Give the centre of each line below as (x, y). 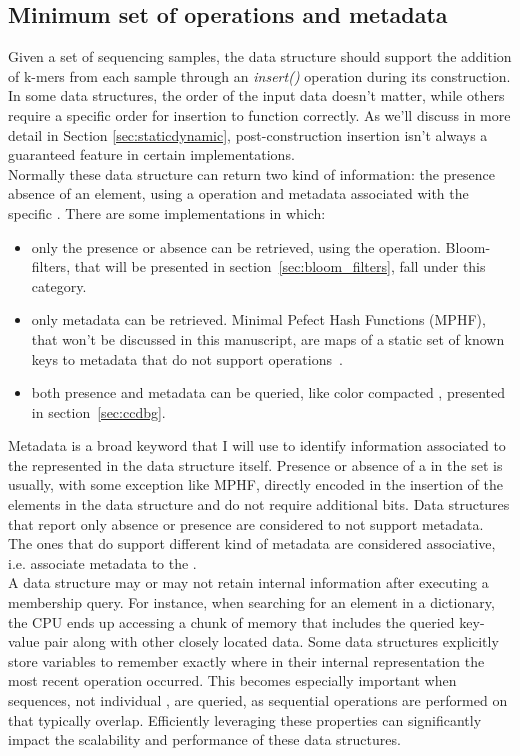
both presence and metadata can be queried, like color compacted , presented (268, 392)
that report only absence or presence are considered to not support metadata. (246, 523)
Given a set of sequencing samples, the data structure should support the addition (260, 56)
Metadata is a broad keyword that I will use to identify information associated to (257, 445)
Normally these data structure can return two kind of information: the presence (252, 173)
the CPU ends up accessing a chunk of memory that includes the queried (231, 621)
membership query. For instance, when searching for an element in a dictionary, (251, 602)
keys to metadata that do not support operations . (187, 358)
